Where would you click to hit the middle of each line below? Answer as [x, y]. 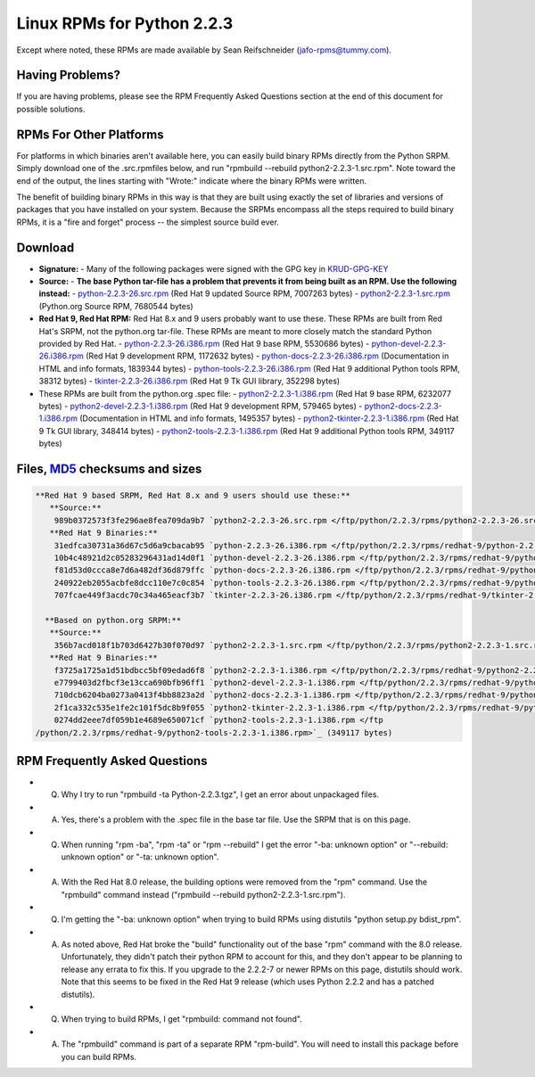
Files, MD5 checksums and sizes [109, 469]
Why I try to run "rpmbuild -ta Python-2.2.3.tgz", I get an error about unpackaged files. [220, 794]
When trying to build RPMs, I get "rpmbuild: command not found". [181, 1019]
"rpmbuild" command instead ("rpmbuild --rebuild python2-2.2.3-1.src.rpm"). [203, 894]
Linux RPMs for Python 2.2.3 [125, 23]
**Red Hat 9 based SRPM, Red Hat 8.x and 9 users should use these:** [193, 496]
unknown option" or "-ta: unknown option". [140, 857]
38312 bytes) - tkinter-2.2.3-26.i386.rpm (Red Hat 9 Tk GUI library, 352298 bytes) [189, 381]
